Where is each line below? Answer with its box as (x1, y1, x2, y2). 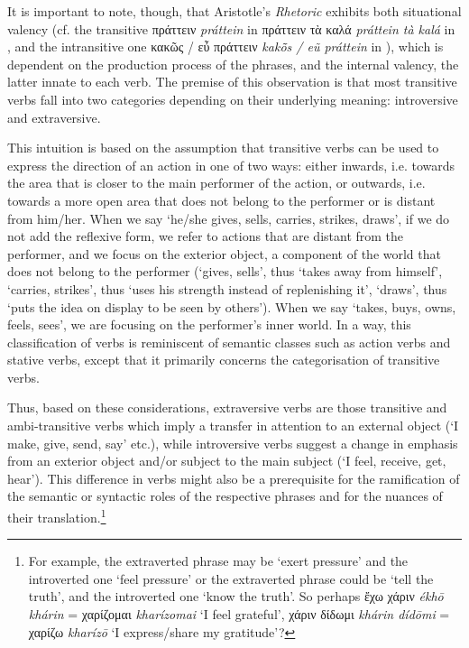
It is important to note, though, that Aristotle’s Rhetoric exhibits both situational (7, 2, 462, 20)
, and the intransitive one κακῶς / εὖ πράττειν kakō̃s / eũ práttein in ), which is (7, 37, 444, 56)
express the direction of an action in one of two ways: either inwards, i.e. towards (7, 155, 455, 174)
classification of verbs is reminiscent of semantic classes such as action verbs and (7, 332, 451, 351)
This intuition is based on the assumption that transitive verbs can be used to (7, 138, 439, 157)
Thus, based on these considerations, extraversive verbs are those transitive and (7, 398, 447, 417)
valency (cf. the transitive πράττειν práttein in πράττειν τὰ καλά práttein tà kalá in (7, 19, 455, 38)
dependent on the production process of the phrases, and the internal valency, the (7, 54, 459, 73)
